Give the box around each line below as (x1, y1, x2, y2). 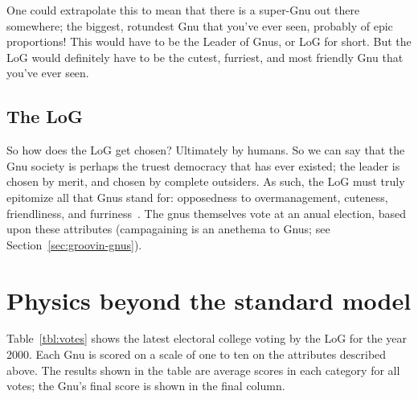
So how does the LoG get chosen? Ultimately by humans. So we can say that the (6, 142, 405, 158)
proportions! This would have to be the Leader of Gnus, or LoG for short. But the (6, 33, 412, 50)
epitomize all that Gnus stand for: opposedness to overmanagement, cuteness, (6, 188, 388, 205)
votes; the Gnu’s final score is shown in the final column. (6, 377, 285, 394)
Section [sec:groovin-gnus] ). (6, 236, 142, 253)
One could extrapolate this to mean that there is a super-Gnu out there (6, 2, 360, 18)
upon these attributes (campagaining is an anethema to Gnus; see (6, 220, 330, 237)
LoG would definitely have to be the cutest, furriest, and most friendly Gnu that (6, 48, 404, 65)
